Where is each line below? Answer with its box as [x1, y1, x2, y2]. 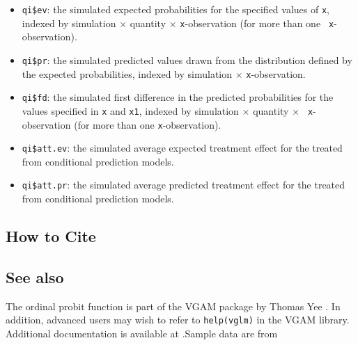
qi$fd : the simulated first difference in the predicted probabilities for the [22, 90, 334, 104]
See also [6, 266, 64, 287]
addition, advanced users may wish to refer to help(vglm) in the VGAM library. [6, 312, 350, 327]
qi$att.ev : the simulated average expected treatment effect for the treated [22, 141, 343, 155]
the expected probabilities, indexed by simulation [22, 66, 233, 81]
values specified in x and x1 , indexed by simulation [22, 103, 239, 118]
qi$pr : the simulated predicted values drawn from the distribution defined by [22, 52, 352, 67]
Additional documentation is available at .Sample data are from [6, 326, 278, 340]
